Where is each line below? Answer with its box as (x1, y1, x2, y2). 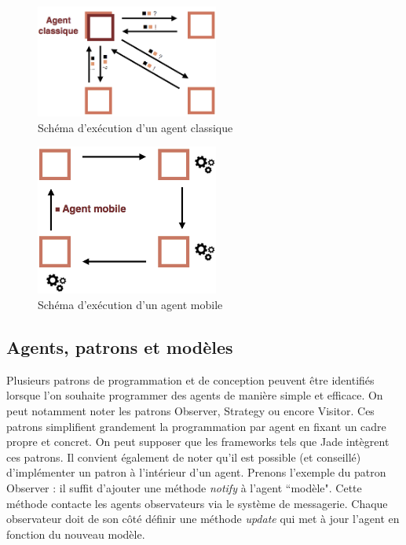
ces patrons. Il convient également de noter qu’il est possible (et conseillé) (6, 448, 361, 465)
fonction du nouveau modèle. (6, 525, 145, 542)
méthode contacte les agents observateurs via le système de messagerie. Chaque (6, 495, 388, 511)
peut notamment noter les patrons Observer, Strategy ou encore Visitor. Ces (6, 402, 375, 418)
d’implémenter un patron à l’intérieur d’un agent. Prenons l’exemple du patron (6, 464, 386, 481)
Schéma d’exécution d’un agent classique (38, 119, 233, 135)
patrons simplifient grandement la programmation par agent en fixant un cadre (6, 418, 386, 434)
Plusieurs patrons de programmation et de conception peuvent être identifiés (6, 371, 375, 388)
